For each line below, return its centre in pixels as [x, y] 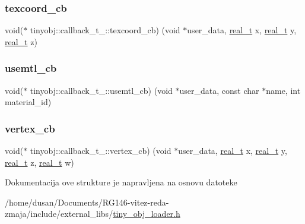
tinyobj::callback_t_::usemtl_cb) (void [101, 90]
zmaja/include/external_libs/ [59, 214]
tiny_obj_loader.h [147, 214]
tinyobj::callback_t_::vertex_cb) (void [101, 151]
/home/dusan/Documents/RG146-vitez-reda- [87, 202]
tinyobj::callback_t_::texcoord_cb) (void [105, 30]
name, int [283, 90]
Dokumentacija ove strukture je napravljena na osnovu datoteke [121, 182]
